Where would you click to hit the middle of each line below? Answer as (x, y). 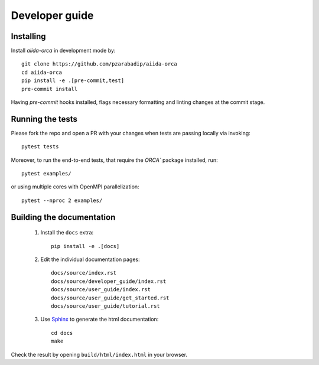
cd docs (62, 333)
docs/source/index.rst (84, 273)
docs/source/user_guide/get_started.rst (110, 298)
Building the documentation (63, 217)
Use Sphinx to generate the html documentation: (100, 320)
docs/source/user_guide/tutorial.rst (106, 306)
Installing (29, 36)
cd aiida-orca (42, 72)
